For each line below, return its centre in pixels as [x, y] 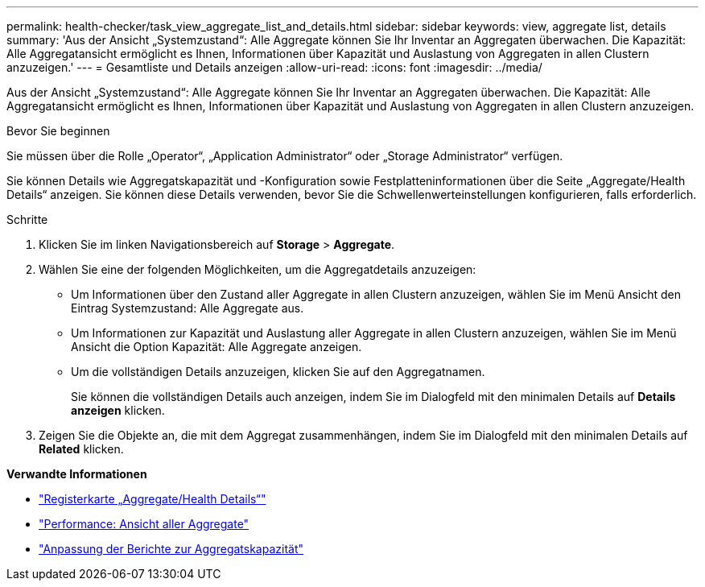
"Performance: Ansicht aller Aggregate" [144, 524]
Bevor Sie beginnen [58, 131]
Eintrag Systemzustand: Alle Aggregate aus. [188, 308]
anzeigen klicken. [118, 410]
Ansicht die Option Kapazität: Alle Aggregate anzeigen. [216, 347]
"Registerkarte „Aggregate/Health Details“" [153, 499]
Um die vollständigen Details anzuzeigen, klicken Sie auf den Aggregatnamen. [278, 372]
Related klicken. [81, 449]
